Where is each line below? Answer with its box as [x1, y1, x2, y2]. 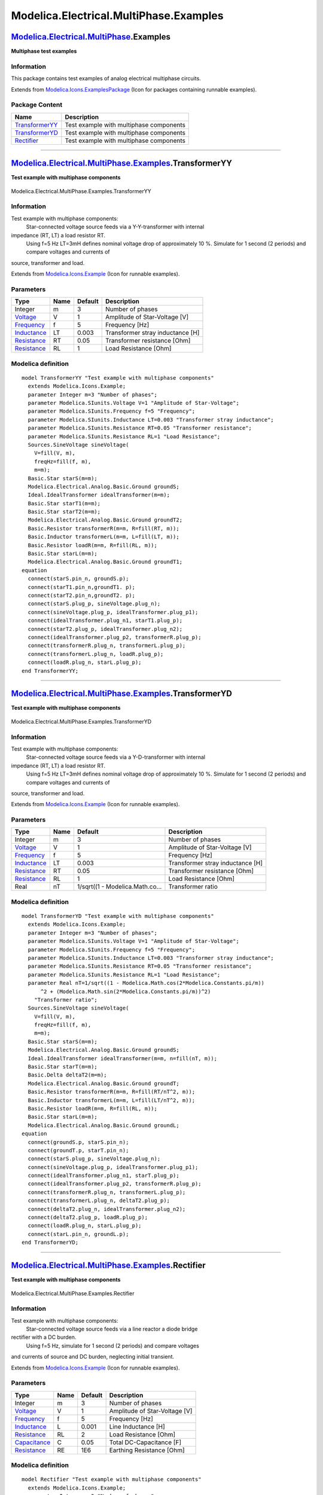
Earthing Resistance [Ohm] [109, 1446, 185, 1454]
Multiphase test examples [11, 48, 77, 55]
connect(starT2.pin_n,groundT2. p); [28, 592, 136, 599]
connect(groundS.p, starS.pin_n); [28, 1139, 129, 1145]
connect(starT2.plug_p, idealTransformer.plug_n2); [28, 626, 182, 632]
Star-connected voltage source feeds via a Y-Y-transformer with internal [26, 223, 205, 230]
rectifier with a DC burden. [11, 1334, 77, 1341]
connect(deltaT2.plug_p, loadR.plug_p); [28, 1214, 148, 1221]
